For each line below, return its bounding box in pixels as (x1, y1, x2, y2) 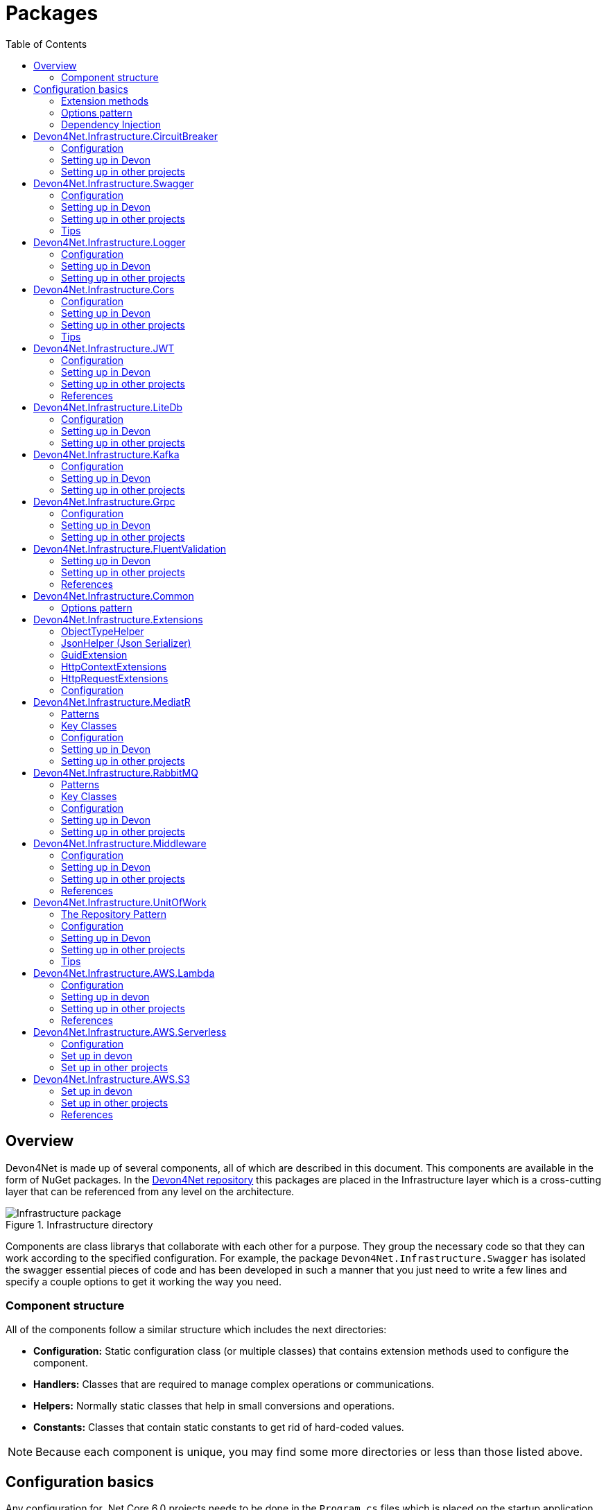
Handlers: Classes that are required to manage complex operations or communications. (33, 1378, 435, 1391)
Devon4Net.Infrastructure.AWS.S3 (33, 1073, 190, 1085)
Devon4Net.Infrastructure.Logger (33, 236, 186, 248)
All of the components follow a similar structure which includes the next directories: (6, 1324, 387, 1336)
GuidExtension (61, 648, 128, 661)
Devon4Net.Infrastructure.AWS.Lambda (33, 966, 215, 979)
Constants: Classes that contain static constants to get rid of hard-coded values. (33, 1421, 404, 1434)
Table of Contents (6, 37, 87, 50)
